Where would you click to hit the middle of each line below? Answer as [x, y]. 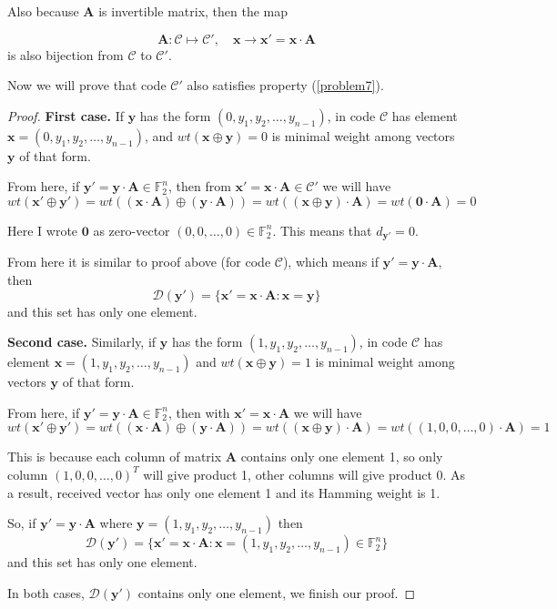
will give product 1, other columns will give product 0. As [304, 474]
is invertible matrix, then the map [193, 11]
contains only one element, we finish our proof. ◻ [277, 592]
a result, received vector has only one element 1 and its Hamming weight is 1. [224, 492]
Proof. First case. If [66, 115]
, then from [199, 186]
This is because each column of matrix [115, 457]
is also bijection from [66, 54]
